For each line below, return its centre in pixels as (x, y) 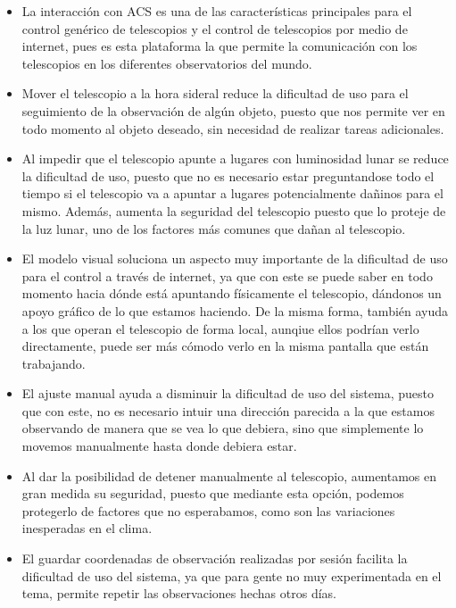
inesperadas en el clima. (87, 528)
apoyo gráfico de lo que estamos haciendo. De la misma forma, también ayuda (235, 310)
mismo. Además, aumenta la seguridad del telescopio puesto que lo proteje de (234, 210)
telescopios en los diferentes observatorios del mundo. (167, 63)
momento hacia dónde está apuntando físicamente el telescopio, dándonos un (232, 293)
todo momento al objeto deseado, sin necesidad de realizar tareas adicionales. (233, 128)
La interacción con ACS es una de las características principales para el (217, 11)
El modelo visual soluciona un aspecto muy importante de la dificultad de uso (235, 258)
